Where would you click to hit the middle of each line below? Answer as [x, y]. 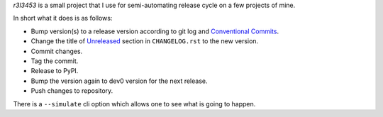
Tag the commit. [55, 61]
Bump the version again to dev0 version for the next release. [119, 81]
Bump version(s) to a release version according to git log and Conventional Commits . [155, 31]
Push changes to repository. [72, 91]
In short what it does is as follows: [63, 18]
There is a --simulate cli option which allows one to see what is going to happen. [134, 104]
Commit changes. [57, 51]
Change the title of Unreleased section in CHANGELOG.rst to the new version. [145, 41]
